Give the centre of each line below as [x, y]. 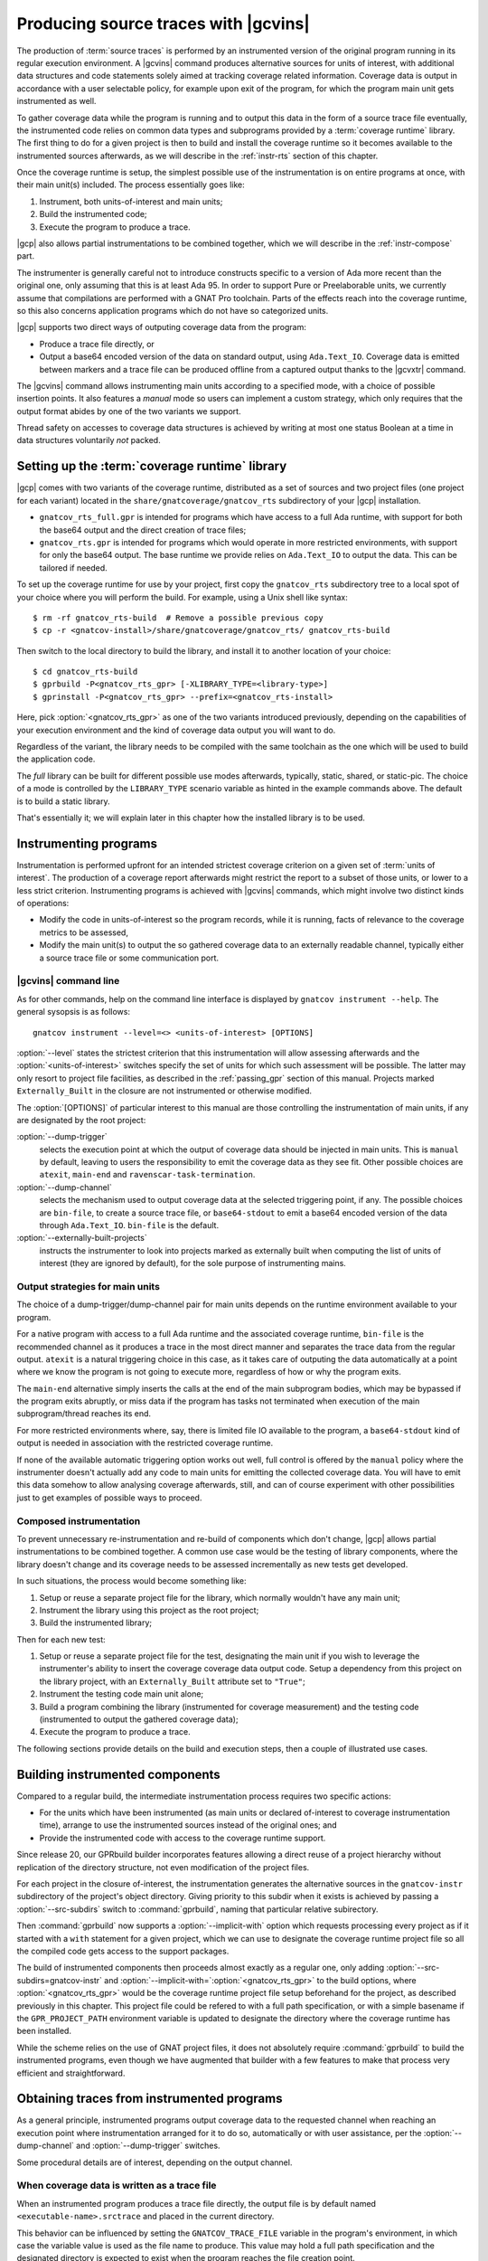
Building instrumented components [118, 1774]
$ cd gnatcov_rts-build [85, 672]
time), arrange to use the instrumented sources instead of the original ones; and [188, 1825]
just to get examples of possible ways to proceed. [109, 1498]
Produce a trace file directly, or [97, 344]
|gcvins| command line [68, 981]
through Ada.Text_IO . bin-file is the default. [129, 1225]
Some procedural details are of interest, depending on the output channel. [155, 2162]
